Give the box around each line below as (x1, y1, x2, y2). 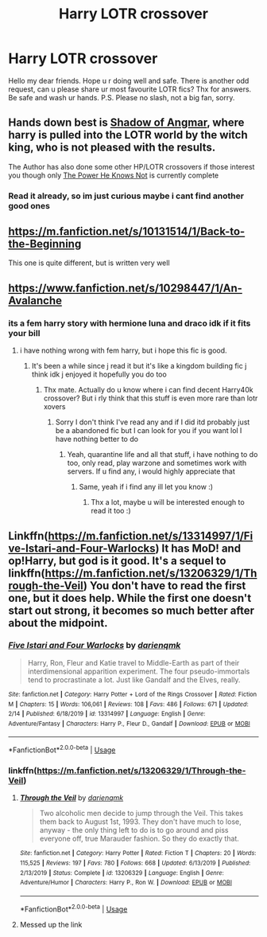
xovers (43, 402, 66, 412)
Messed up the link (19, 919, 83, 929)
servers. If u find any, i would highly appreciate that (67, 467, 236, 476)
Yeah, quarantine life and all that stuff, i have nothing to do (67, 450, 258, 459)
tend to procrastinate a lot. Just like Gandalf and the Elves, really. (27, 674, 241, 685)
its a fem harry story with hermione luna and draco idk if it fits (8, 318, 251, 329)
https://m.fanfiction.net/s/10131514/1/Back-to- (8, 224, 246, 239)
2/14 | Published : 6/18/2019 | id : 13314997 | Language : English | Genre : (8, 710, 206, 718)
